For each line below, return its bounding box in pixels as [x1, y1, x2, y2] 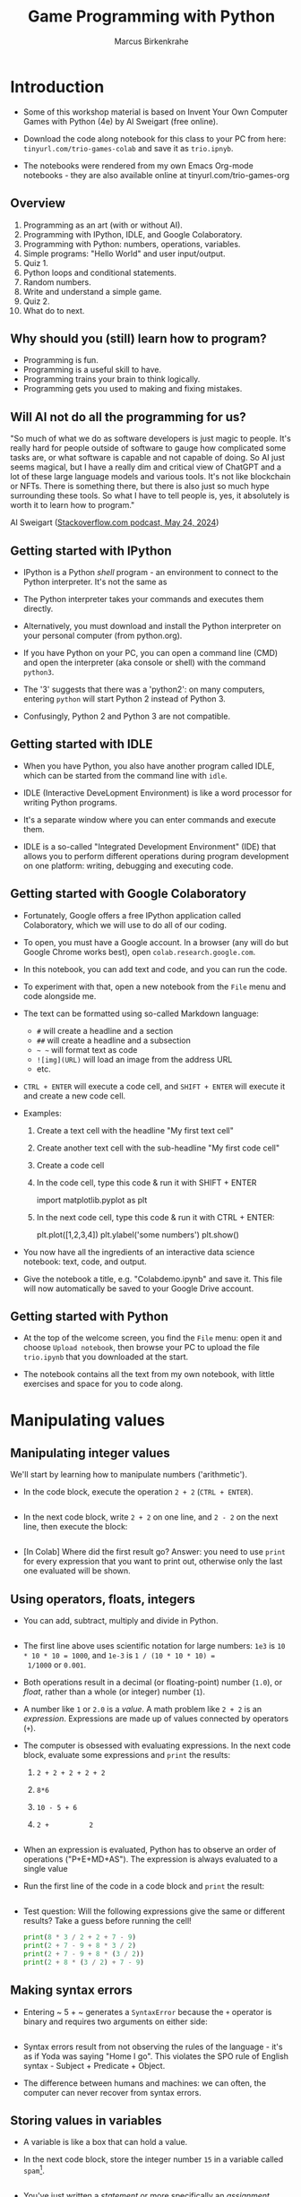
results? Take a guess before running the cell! [22, 1916, 192, 1926]
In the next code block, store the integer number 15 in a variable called [22, 2154, 284, 2165]
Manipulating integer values [10, 1445, 171, 1460]
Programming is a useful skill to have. [22, 365, 162, 375]
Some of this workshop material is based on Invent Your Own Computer [22, 106, 288, 117]
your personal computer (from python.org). [22, 630, 183, 641]
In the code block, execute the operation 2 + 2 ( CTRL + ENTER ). [22, 1486, 254, 1497]
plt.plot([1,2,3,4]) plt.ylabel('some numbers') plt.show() [36, 1229, 240, 1240]
